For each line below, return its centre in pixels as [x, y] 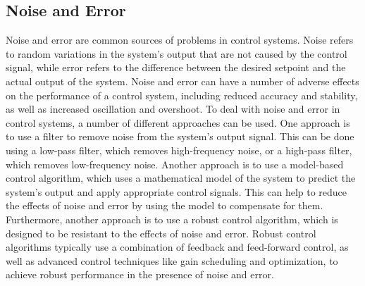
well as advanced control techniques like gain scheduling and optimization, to [172, 260]
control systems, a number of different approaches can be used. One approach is [178, 122]
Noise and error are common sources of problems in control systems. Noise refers [180, 40]
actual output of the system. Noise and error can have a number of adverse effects [182, 81]
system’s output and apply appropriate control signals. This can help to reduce [177, 191]
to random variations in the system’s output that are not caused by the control [177, 53]
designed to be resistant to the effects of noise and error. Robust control [161, 233]
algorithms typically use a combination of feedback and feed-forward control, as [177, 247]
